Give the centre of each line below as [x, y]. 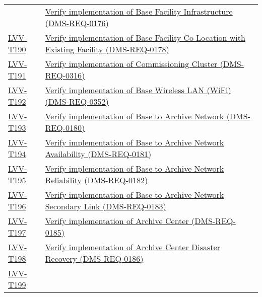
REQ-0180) [65, 128]
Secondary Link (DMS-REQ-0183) [106, 206]
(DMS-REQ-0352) [77, 101]
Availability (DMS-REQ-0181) [98, 154]
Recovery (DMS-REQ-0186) [94, 258]
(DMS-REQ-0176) [77, 23]
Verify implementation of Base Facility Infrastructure [139, 11]
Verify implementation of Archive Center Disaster [133, 247]
